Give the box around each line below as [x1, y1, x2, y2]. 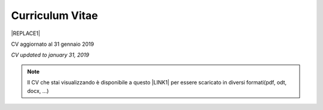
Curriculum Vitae [11, 9, 98, 22]
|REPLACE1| [11, 30, 41, 37]
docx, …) [27, 87, 49, 95]
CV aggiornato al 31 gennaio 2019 [11, 40, 95, 48]
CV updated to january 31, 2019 [11, 51, 90, 59]
